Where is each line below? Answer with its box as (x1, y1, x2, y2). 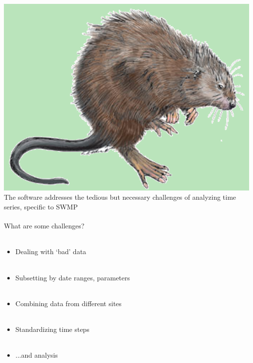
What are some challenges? (4, 221, 85, 231)
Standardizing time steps (15, 324, 90, 334)
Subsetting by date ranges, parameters (15, 272, 130, 282)
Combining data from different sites (15, 298, 122, 308)
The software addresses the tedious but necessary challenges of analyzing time (4, 192, 236, 202)
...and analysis (15, 350, 58, 360)
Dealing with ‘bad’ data (15, 246, 87, 257)
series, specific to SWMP (4, 202, 78, 212)
